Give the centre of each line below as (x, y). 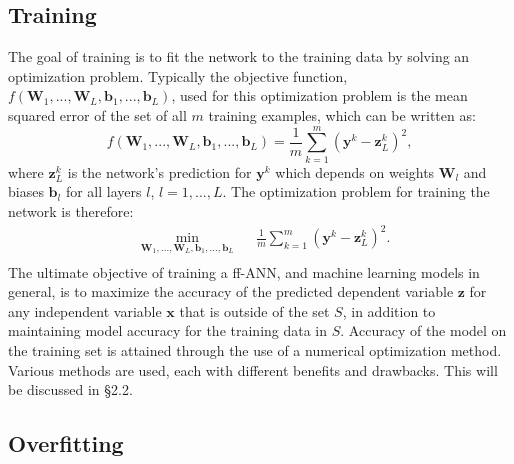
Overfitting (66, 443)
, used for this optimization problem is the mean (319, 95)
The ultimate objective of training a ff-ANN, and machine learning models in (244, 271)
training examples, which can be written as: (342, 114)
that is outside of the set (254, 310)
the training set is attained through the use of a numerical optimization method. (255, 350)
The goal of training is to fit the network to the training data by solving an (239, 56)
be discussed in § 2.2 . (70, 389)
